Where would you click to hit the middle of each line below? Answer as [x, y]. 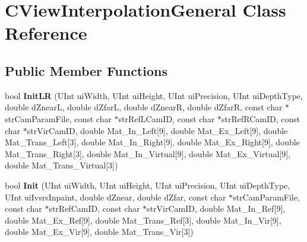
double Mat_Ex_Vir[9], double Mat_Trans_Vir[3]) [99, 232]
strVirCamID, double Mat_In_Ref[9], [216, 208]
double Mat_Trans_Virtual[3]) [61, 165]
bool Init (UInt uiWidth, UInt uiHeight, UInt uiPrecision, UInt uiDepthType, [148, 185]
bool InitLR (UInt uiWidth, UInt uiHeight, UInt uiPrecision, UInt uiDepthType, [154, 95]
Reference [46, 33]
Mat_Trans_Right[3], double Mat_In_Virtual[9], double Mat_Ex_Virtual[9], [148, 153]
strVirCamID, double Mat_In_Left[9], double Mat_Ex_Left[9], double [157, 130]
